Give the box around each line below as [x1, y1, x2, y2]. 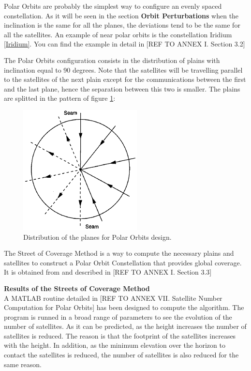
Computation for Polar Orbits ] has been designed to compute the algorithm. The [4, 302, 244, 312]
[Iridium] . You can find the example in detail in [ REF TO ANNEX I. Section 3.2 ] [4, 39, 245, 49]
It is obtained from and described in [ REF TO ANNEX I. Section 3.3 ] [4, 267, 212, 277]
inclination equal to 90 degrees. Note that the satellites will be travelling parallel [4, 64, 243, 75]
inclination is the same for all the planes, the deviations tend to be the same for [4, 20, 240, 30]
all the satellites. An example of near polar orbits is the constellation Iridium [4, 29, 232, 39]
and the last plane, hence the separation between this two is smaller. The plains [4, 83, 240, 93]
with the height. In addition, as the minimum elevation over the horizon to [4, 340, 225, 350]
